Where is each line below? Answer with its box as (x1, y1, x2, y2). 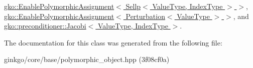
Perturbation (125, 10, 165, 21)
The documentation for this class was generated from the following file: (4, 37, 222, 47)
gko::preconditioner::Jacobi (4, 20, 86, 31)
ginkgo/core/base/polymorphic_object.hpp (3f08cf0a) (4, 54, 170, 64)
